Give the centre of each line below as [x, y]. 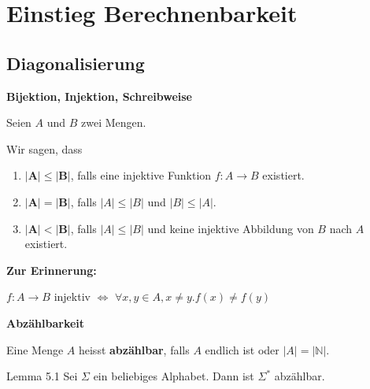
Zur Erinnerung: [52, 270]
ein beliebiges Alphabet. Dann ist [174, 376]
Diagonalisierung [76, 63]
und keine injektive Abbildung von [231, 228]
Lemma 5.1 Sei [42, 376]
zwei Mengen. [114, 122]
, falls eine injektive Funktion [141, 175]
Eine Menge [35, 349]
